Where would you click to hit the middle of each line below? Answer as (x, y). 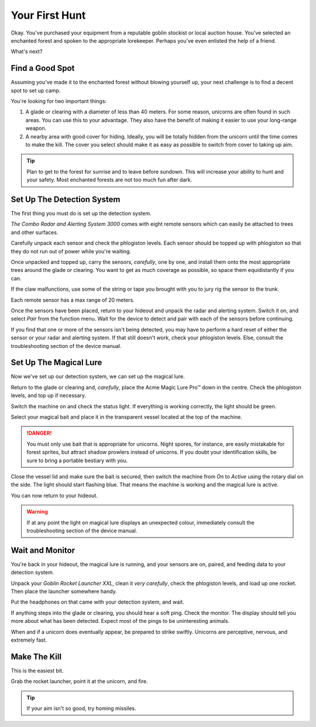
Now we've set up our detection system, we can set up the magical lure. (98, 377)
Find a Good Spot (43, 68)
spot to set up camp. (36, 90)
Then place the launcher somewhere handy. (64, 591)
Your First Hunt (48, 15)
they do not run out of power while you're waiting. (71, 251)
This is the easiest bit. (37, 670)
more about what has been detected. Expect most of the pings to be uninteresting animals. (120, 621)
